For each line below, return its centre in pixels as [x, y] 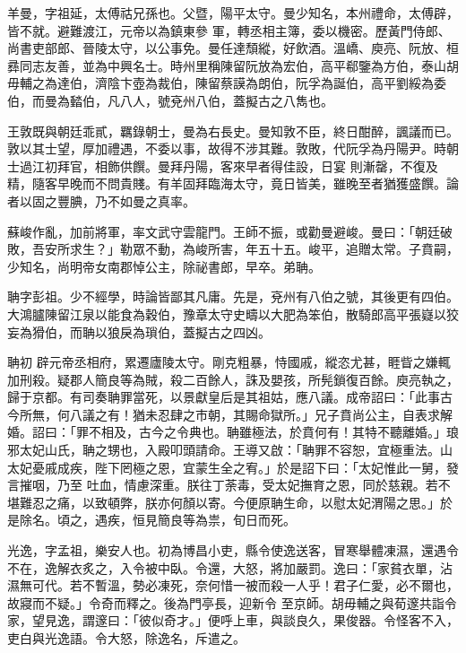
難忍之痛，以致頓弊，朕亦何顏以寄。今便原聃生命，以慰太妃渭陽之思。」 [229, 502]
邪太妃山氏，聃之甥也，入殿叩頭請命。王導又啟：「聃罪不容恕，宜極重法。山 [230, 450]
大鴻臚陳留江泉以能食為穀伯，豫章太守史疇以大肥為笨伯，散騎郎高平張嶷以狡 [233, 313]
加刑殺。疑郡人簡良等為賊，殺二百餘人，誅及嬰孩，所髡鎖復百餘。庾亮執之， [233, 379]
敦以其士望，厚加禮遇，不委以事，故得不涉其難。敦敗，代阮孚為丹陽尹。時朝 [233, 148]
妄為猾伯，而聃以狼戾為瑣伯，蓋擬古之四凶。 [139, 331]
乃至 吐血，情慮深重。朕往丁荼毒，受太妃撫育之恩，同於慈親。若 [247, 485]
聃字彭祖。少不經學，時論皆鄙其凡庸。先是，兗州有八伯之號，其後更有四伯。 [233, 296]
